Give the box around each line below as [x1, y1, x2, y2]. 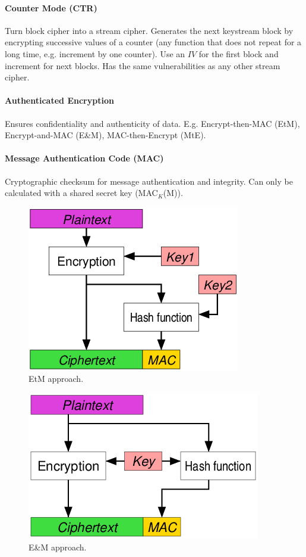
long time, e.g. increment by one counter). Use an [5, 47, 185, 60]
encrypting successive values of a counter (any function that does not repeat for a [5, 36, 302, 48]
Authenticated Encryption [5, 94, 114, 107]
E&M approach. [29, 540, 87, 553]
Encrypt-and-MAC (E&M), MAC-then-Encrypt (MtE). [5, 129, 206, 141]
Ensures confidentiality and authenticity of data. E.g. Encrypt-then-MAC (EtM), [5, 117, 300, 129]
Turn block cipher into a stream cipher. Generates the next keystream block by [5, 24, 294, 36]
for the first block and [198, 47, 279, 60]
